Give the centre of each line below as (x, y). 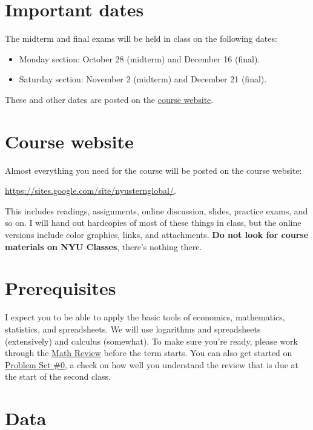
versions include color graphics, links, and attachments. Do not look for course (157, 234)
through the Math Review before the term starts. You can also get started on (149, 353)
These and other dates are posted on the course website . (109, 99)
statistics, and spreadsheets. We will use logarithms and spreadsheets (133, 329)
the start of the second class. (58, 376)
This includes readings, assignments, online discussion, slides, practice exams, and (156, 210)
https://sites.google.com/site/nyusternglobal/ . (91, 190)
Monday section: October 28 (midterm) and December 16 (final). (140, 58)
